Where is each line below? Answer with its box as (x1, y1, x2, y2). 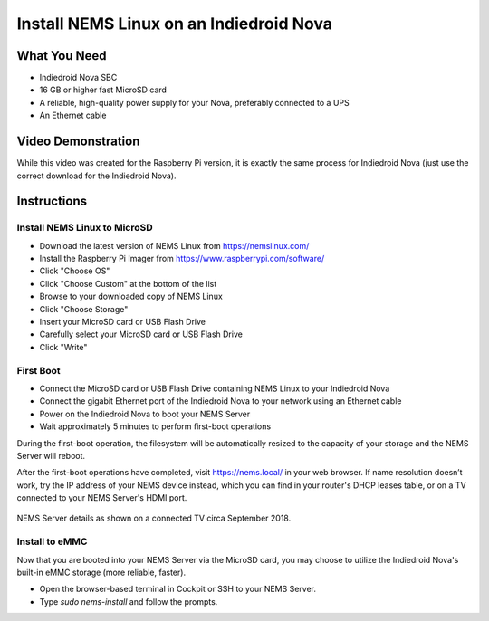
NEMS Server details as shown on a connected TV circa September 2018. (16, 512, 292, 524)
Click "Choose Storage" (39, 303, 129, 314)
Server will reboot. (16, 450, 86, 461)
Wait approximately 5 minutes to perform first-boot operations (39, 421, 272, 432)
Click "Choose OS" (39, 265, 110, 276)
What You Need (16, 48, 107, 63)
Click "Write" (39, 341, 88, 352)
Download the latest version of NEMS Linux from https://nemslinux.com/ (39, 240, 310, 251)
